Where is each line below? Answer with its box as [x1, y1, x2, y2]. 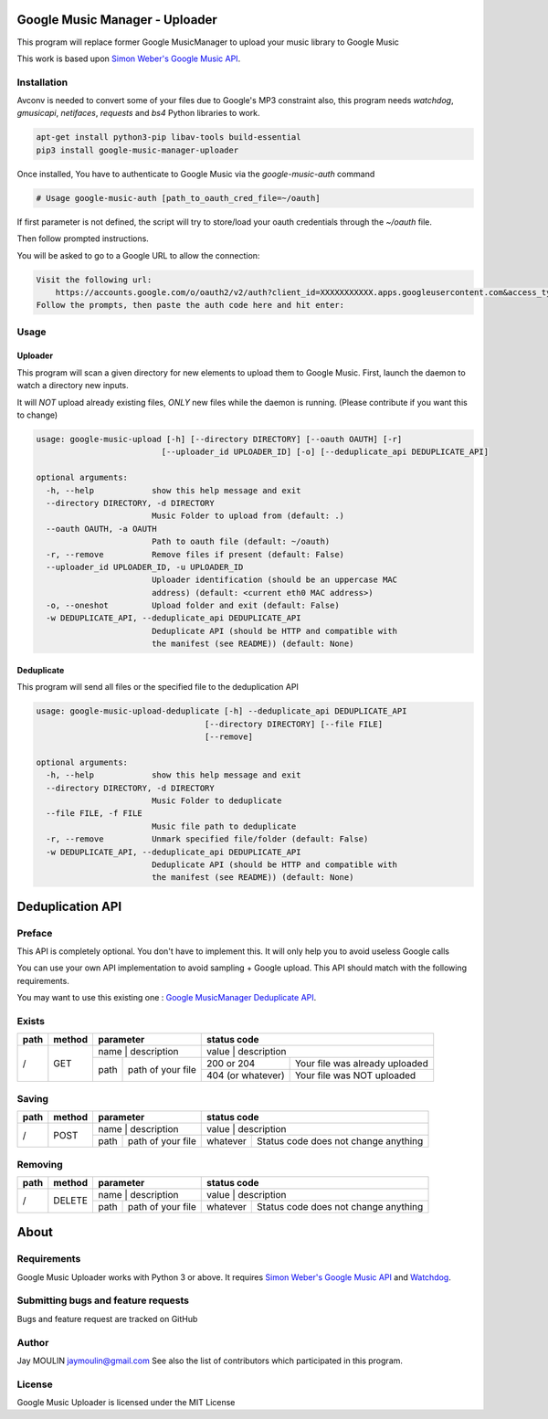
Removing [16, 1158, 63, 1170]
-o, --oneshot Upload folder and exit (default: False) [46, 600, 340, 611]
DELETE [53, 1194, 89, 1207]
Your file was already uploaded [294, 1057, 428, 1070]
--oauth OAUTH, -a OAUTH [46, 524, 157, 534]
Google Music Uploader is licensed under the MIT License [16, 1397, 236, 1408]
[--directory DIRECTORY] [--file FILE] [204, 718, 384, 729]
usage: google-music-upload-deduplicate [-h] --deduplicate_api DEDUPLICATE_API [36, 706, 407, 716]
